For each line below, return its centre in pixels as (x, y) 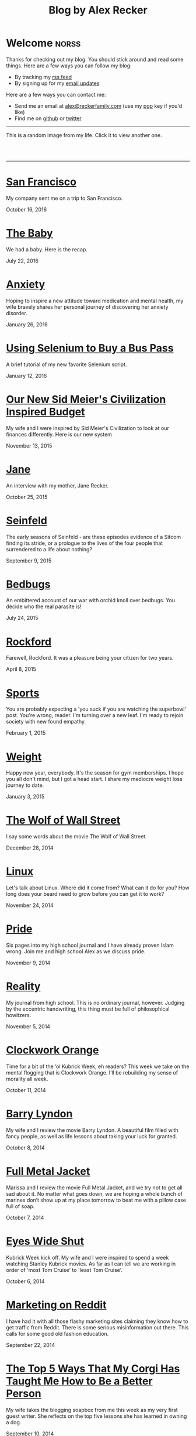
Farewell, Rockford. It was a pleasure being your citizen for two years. (90, 658)
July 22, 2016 (22, 261)
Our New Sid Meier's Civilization (86, 399)
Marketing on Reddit (56, 1305)
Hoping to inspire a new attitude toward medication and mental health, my (95, 301)
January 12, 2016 (27, 376)
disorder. (17, 313)
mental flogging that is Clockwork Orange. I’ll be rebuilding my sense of (92, 1072)
